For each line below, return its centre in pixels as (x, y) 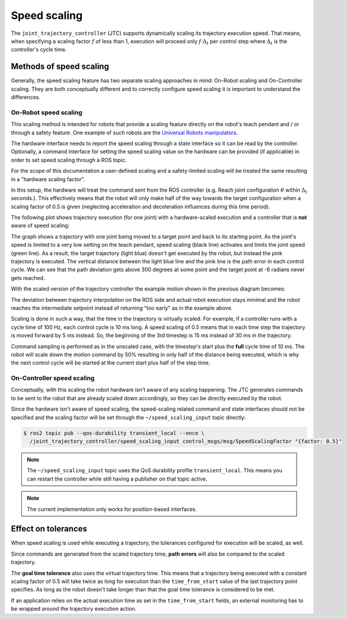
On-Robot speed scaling (47, 112)
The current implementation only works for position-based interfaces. (112, 509)
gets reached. (28, 278)
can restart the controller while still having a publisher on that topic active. (117, 479)
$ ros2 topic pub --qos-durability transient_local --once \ (114, 433)
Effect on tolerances (49, 529)
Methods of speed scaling (60, 67)
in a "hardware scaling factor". (48, 179)
